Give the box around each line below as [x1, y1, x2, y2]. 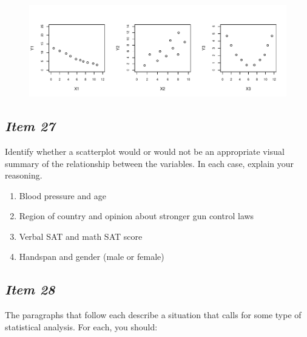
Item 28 [5, 280, 55, 299]
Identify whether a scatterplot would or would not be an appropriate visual [5, 145, 285, 157]
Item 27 [5, 117, 55, 135]
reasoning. [5, 169, 42, 182]
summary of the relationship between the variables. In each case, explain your [5, 157, 294, 169]
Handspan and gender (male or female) [19, 250, 164, 263]
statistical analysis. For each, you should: [5, 320, 158, 333]
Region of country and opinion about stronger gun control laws [19, 209, 254, 222]
